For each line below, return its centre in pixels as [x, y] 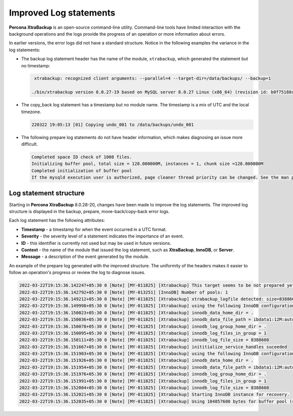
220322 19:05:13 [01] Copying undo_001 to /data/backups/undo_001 [113, 125]
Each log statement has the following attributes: [57, 220]
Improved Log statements [62, 13]
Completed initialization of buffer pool [82, 170]
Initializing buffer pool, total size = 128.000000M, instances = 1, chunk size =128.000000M [147, 164]
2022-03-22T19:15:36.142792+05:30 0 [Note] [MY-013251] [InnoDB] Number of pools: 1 [124, 292]
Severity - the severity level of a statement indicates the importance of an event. [103, 236]
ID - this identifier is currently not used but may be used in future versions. [96, 243]
